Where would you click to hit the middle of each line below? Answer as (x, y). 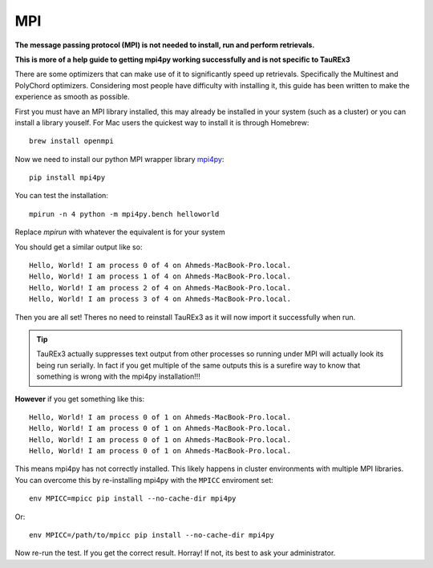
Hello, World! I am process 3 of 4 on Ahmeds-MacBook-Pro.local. (160, 299)
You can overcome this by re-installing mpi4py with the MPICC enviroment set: (144, 480)
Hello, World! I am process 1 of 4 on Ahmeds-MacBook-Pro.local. (160, 276)
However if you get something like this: (79, 399)
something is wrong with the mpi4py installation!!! (118, 376)
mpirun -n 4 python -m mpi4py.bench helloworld (124, 214)
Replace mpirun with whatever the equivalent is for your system (120, 232)
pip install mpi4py (67, 178)
